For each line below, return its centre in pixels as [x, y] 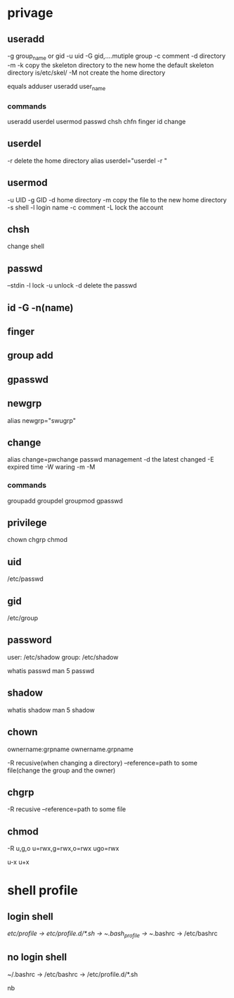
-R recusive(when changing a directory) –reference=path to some [103, 763]
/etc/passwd [25, 579]
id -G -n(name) [40, 308]
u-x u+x [18, 862]
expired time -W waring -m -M [51, 467]
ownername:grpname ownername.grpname [70, 749]
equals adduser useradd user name [57, 87]
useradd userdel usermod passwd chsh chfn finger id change [97, 121]
